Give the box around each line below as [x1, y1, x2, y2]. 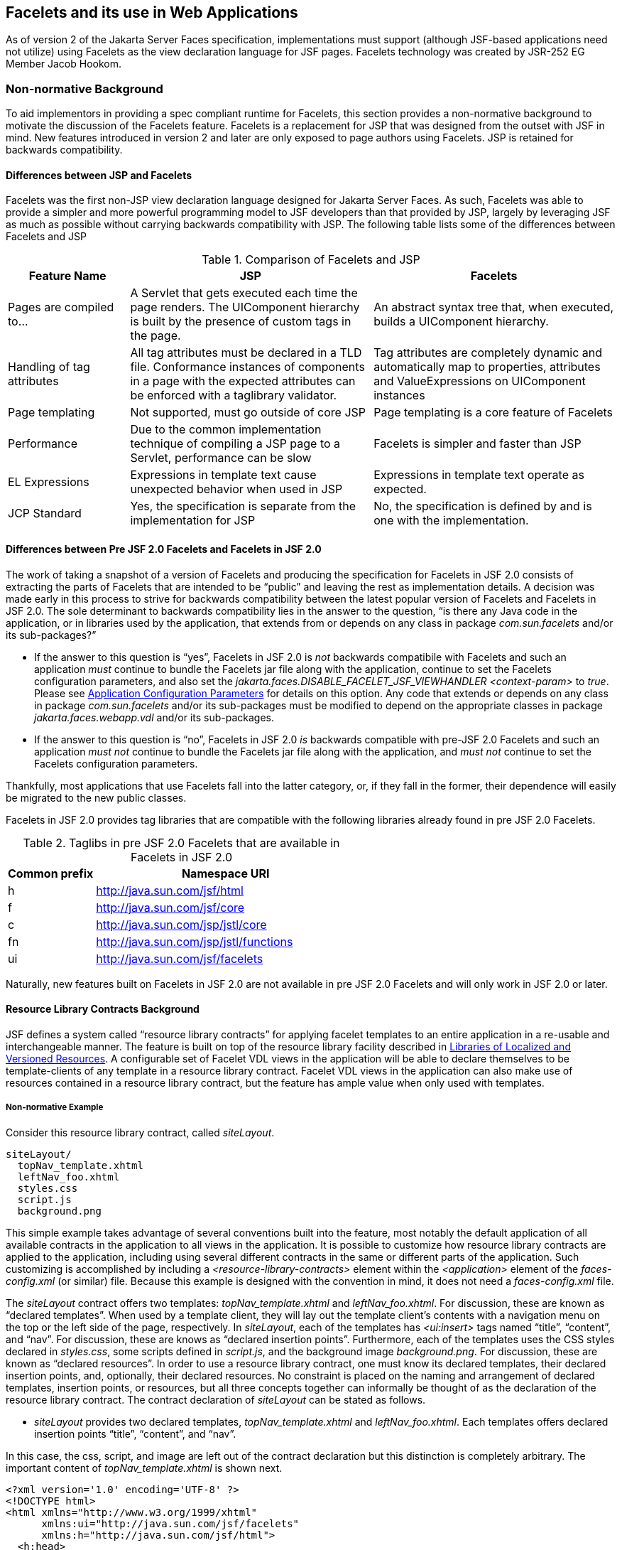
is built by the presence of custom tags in [130, 314, 351, 329]
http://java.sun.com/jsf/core [96, 900, 245, 915]
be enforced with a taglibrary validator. [130, 388, 337, 403]
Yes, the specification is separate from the [130, 499, 356, 514]
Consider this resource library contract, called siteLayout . [6, 1126, 275, 1139]
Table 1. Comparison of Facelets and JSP [202, 252, 420, 267]
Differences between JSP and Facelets [6, 168, 192, 181]
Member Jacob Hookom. [6, 58, 122, 70]
